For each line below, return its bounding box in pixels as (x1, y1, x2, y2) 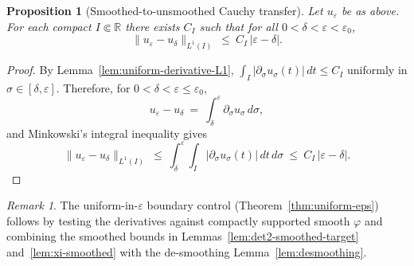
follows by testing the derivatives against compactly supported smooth (6, 212, 350, 229)
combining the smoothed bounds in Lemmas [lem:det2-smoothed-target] (6, 228, 359, 244)
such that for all (199, 18, 278, 34)
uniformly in (347, 61, 408, 78)
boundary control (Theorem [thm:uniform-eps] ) (146, 197, 379, 213)
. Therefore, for (56, 79, 131, 96)
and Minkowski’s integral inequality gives (6, 124, 207, 141)
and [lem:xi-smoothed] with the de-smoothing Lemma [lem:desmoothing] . (6, 244, 367, 260)
